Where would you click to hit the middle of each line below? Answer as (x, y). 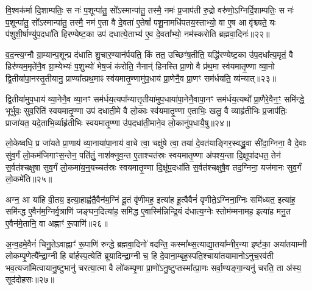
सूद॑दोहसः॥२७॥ (30, 279)
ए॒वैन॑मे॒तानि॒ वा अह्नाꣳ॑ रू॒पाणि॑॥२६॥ (57, 223)
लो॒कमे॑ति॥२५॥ (29, 179)
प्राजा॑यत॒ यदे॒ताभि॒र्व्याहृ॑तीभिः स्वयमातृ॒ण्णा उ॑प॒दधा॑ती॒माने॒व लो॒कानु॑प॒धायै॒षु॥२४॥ (118, 122)
